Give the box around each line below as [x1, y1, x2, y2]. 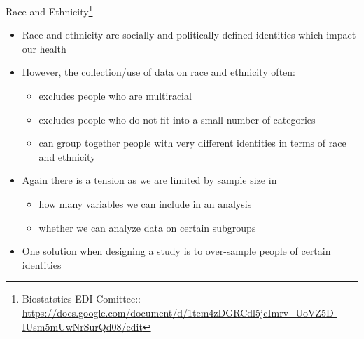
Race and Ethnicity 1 [6, 2, 93, 18]
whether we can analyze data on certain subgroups [38, 220, 256, 234]
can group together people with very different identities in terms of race [38, 135, 346, 150]
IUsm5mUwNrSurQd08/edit [22, 319, 143, 333]
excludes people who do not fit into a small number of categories [38, 112, 316, 126]
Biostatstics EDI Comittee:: [22, 291, 141, 306]
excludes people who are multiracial [38, 88, 192, 103]
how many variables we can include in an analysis [38, 197, 252, 211]
